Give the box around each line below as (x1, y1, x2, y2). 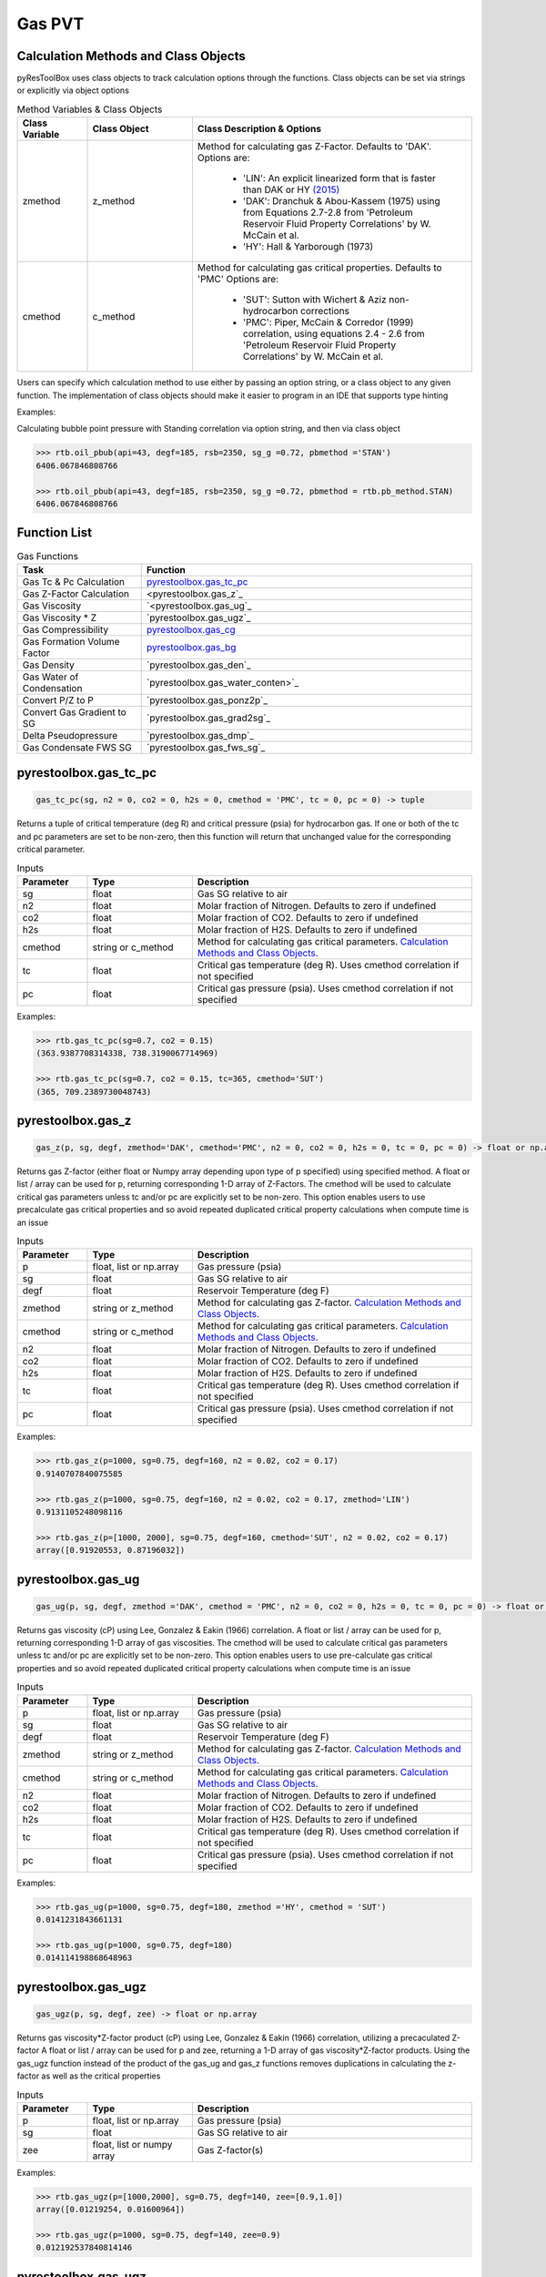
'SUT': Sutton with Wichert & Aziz (242, 293, 387, 306)
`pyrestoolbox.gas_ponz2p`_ (146, 693, 268, 706)
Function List (16, 525, 93, 541)
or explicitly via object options (16, 85, 129, 96)
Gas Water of (22, 670, 79, 683)
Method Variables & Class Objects (16, 103, 163, 116)
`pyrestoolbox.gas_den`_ (146, 659, 252, 671)
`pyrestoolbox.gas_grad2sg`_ (146, 711, 271, 724)
